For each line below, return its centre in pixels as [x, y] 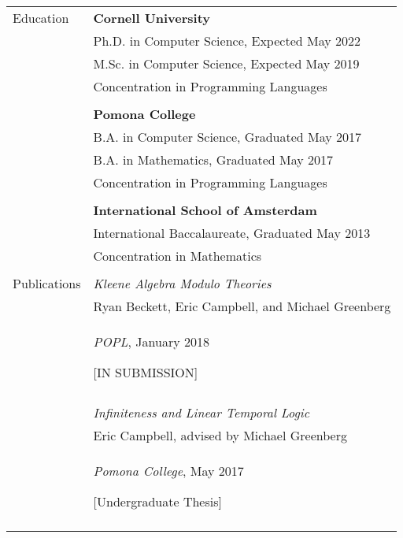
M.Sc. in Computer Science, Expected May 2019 [226, 63]
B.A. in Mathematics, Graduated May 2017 [213, 160]
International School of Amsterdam [205, 210]
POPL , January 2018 [151, 341]
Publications [47, 283]
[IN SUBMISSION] [146, 372]
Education [41, 18]
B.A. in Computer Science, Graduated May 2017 [227, 137]
